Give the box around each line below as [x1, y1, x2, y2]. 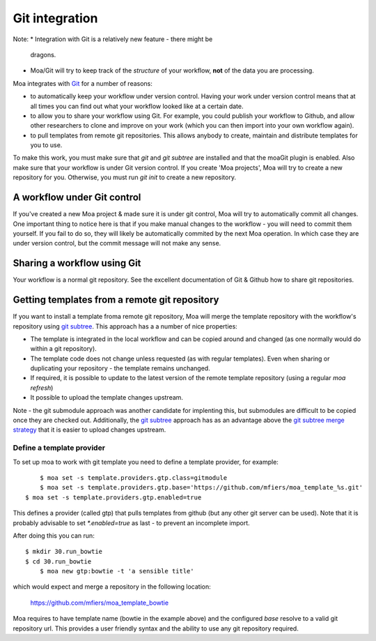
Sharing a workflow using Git [13, 257, 141, 269]
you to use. [30, 141, 63, 149]
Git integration [13, 10, 98, 26]
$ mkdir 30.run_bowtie [25, 548, 103, 556]
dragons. [30, 50, 56, 59]
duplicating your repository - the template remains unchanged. [30, 364, 210, 372]
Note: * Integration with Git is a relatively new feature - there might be [13, 35, 213, 43]
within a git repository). [30, 345, 97, 353]
